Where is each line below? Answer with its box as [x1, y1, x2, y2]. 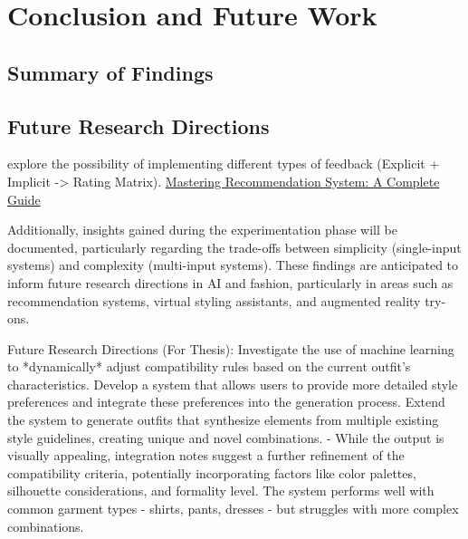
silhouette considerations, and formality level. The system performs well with [7, 481, 435, 500]
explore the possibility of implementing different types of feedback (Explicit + [7, 154, 440, 173]
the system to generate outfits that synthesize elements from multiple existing [7, 410, 439, 429]
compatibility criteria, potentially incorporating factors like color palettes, [7, 463, 416, 482]
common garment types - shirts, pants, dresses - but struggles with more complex [7, 499, 459, 518]
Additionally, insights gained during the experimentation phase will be [7, 220, 397, 239]
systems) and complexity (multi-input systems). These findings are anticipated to [7, 255, 459, 274]
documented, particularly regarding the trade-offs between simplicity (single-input [7, 237, 462, 256]
